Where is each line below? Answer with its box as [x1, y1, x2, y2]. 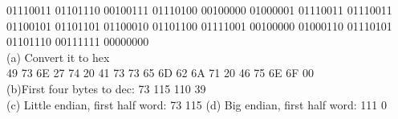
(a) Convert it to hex [6, 48, 110, 65]
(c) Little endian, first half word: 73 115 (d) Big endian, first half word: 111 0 [6, 96, 388, 113]
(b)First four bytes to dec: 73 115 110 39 [6, 80, 206, 96]
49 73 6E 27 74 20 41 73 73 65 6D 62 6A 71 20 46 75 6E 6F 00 [6, 64, 314, 81]
